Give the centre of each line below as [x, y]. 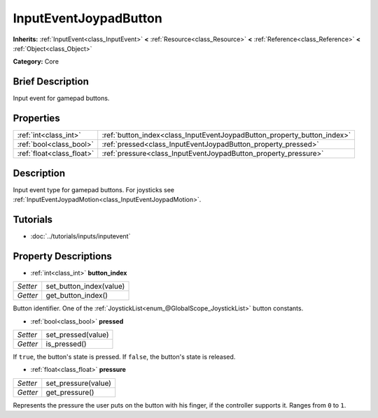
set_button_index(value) [85, 287]
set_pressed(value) [77, 335]
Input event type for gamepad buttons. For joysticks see [94, 189]
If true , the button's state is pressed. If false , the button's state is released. [124, 357]
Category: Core [36, 62]
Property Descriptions [62, 256]
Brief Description [51, 81]
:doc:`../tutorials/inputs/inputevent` [80, 236]
